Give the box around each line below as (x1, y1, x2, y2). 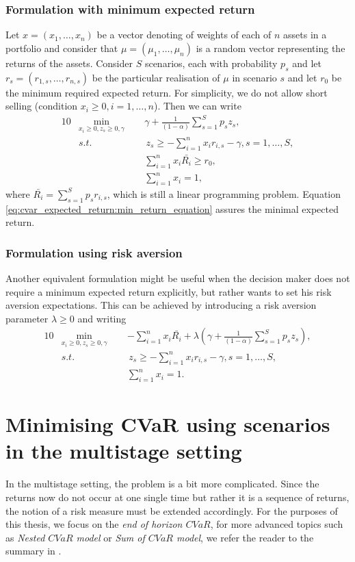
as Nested (5, 530, 45, 544)
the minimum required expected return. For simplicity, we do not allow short (5, 85, 328, 99)
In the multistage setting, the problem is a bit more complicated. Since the (5, 476, 319, 491)
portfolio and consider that (5, 40, 118, 55)
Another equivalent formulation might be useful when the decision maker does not (5, 271, 350, 285)
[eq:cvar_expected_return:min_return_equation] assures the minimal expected (5, 201, 339, 216)
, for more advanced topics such (210, 517, 343, 531)
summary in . (5, 544, 62, 558)
